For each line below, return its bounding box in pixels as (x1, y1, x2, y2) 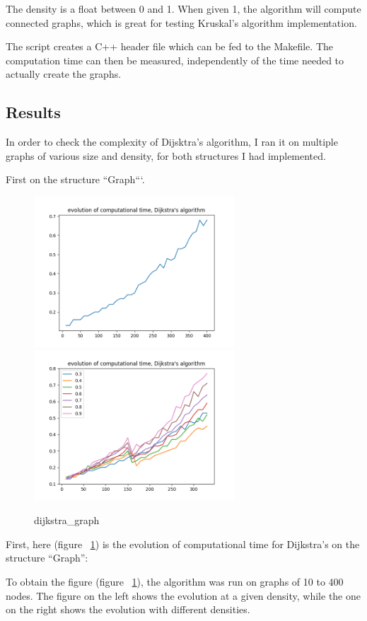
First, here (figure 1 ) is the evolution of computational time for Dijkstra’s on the (6, 536, 360, 551)
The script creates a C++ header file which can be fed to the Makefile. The (6, 39, 333, 54)
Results (6, 101, 61, 123)
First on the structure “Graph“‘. (6, 172, 145, 187)
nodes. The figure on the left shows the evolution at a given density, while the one (6, 588, 361, 603)
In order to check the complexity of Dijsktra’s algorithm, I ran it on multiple (6, 134, 338, 149)
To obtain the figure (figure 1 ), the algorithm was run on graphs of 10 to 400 (6, 574, 344, 589)
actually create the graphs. (6, 66, 122, 81)
